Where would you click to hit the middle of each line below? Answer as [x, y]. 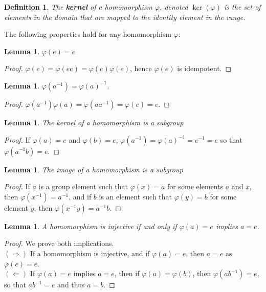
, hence [141, 68]
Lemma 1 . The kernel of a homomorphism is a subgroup [94, 122]
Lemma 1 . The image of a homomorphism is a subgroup [94, 169]
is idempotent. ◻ [204, 68]
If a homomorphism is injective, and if [90, 253]
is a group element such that [83, 186]
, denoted [174, 7]
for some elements [195, 186]
